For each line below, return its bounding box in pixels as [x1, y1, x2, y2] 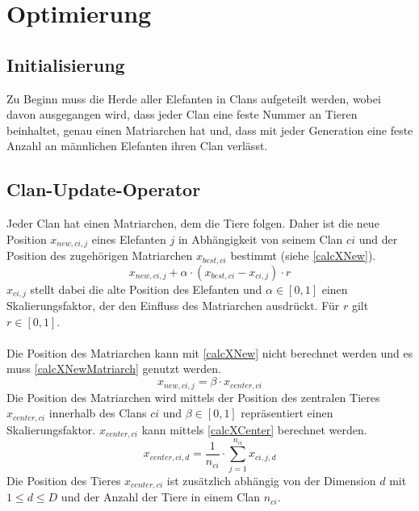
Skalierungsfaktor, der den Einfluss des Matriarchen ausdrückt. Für [6, 297, 340, 314]
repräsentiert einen [241, 404, 333, 421]
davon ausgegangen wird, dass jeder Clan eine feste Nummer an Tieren [6, 106, 358, 123]
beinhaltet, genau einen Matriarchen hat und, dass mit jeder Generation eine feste [6, 121, 413, 138]
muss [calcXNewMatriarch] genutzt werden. [6, 360, 221, 377]
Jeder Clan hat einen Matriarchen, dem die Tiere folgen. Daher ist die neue [6, 215, 379, 232]
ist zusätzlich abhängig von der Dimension [166, 471, 376, 488]
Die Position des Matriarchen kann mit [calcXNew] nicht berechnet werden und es [6, 344, 413, 361]
